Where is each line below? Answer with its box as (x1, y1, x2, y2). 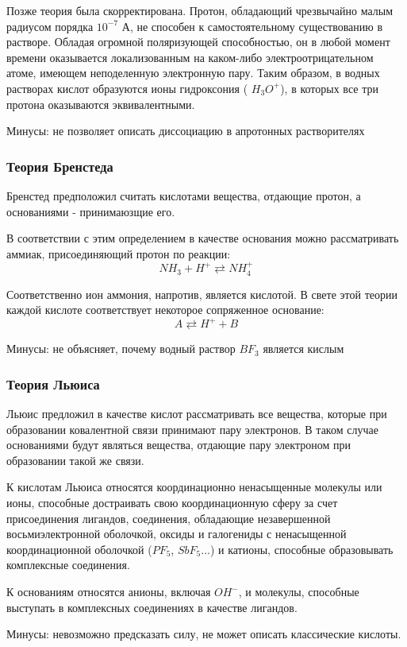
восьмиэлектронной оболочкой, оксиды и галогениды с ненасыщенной (6, 525, 347, 542)
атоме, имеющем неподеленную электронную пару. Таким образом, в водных (6, 64, 380, 81)
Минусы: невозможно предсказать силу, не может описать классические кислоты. (6, 626, 401, 642)
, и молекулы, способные (238, 583, 359, 600)
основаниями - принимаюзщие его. (6, 203, 175, 219)
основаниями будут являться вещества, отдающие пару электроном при (6, 436, 351, 453)
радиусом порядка (6, 17, 94, 34)
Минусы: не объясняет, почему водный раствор (6, 340, 236, 357)
